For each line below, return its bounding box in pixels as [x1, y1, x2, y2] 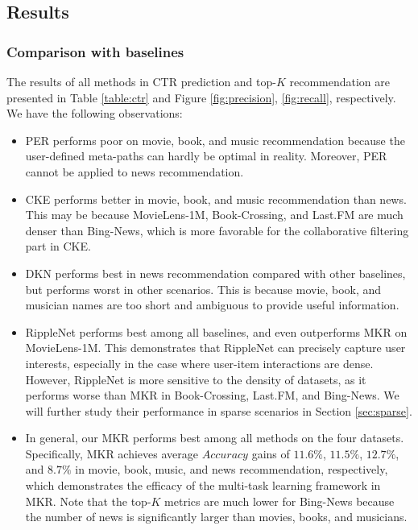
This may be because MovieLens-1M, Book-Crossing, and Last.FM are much [25, 206, 404, 223]
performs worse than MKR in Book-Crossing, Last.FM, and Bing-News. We [25, 387, 399, 404]
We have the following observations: [6, 105, 183, 122]
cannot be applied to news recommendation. [25, 163, 244, 180]
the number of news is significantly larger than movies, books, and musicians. [25, 508, 408, 525]
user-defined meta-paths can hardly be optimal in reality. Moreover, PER [25, 147, 387, 164]
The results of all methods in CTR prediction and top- [6, 73, 276, 89]
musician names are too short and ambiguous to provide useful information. [25, 296, 399, 313]
